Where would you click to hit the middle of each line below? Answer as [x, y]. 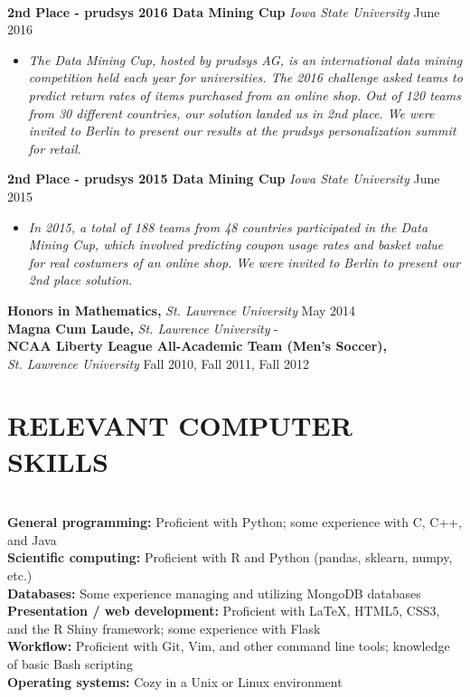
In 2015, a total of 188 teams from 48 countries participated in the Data [228, 226]
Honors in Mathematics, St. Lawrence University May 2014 [182, 310]
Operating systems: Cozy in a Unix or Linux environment [175, 681]
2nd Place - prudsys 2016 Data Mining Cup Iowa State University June [224, 11]
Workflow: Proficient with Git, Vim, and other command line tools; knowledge [229, 646]
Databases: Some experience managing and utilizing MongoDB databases [214, 593]
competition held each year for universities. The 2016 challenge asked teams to [245, 77]
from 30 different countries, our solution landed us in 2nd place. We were [231, 113]
